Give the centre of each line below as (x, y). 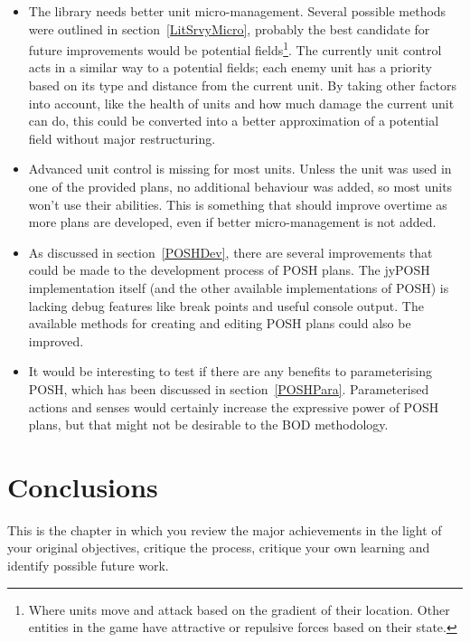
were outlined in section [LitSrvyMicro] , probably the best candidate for (229, 28)
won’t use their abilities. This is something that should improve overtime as (238, 204)
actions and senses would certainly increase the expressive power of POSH (234, 406)
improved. (56, 340)
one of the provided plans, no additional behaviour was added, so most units (240, 186)
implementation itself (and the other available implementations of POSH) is (239, 287)
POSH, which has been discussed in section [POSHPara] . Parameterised (229, 388)
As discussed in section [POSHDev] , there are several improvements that (230, 252)
